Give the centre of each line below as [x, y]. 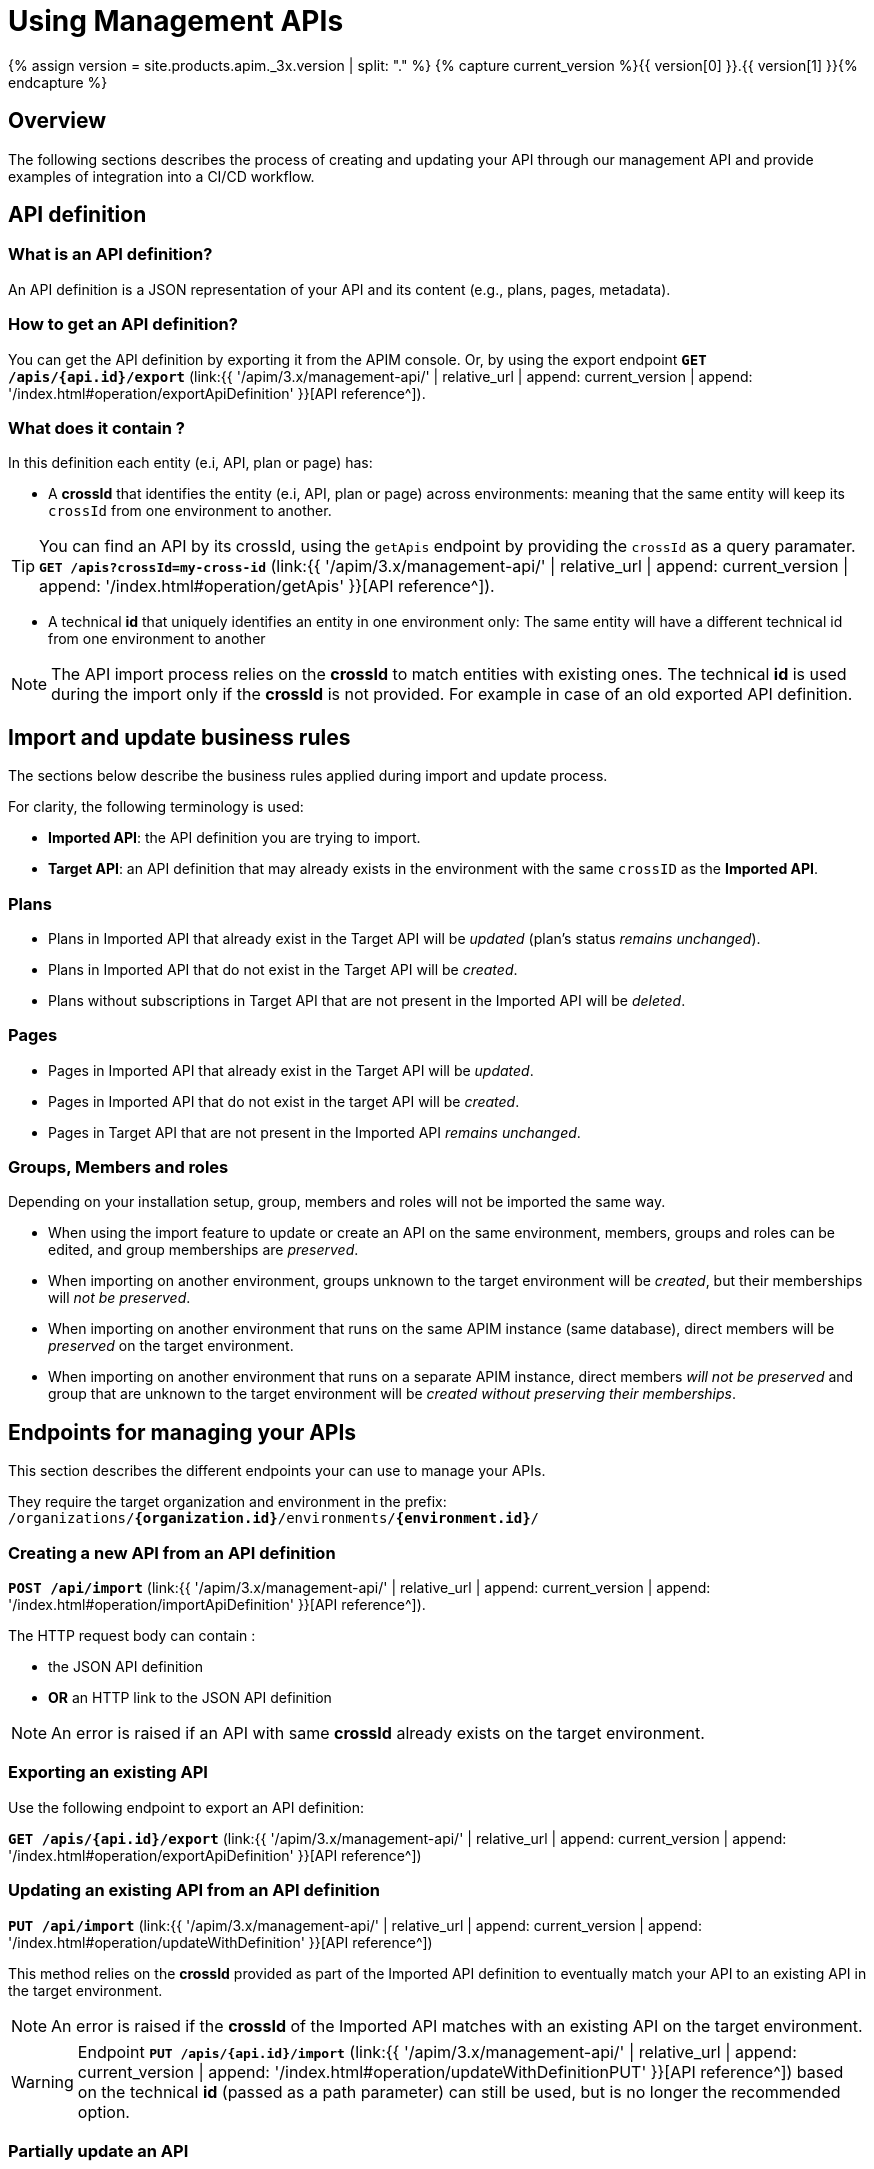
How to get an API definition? [123, 324]
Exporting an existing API [108, 1772]
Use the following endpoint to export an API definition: [186, 1807]
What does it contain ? [97, 427]
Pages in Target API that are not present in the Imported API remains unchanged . [314, 1132]
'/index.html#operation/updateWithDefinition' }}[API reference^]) [220, 1942]
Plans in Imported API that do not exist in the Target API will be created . [283, 969]
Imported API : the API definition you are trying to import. [234, 838]
